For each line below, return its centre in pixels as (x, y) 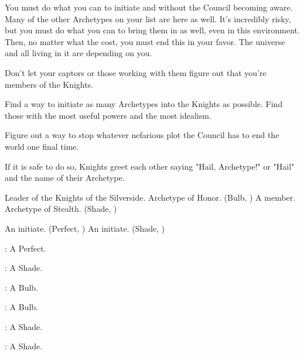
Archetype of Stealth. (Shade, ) (61, 209)
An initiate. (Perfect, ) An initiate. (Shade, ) (85, 228)
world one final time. (42, 146)
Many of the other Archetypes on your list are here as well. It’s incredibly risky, (148, 18)
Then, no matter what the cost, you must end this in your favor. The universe (145, 41)
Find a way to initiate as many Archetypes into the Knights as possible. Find (144, 104)
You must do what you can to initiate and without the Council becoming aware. (149, 7)
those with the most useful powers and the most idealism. (108, 115)
